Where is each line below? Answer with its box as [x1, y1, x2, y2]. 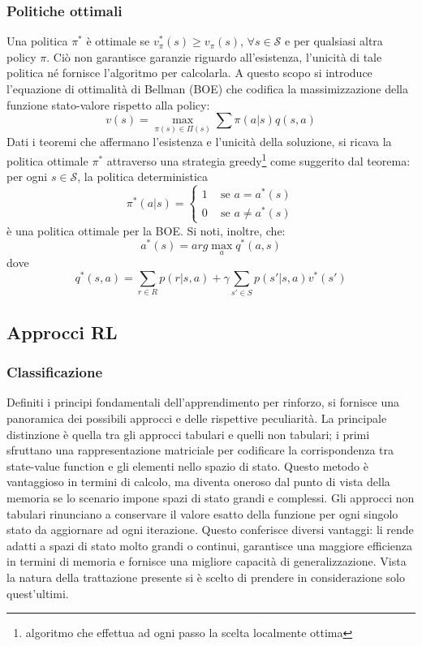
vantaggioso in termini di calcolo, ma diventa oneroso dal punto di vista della [6, 473, 390, 490]
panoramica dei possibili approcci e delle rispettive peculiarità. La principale [6, 410, 387, 427]
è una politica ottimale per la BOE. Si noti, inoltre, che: [6, 222, 286, 239]
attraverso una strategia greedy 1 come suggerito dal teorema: [106, 150, 411, 169]
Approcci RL [6, 319, 118, 344]
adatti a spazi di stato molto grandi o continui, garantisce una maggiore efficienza [6, 536, 413, 553]
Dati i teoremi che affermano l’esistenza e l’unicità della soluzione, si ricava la [6, 133, 392, 150]
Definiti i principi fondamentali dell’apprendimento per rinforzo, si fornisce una [6, 394, 400, 411]
